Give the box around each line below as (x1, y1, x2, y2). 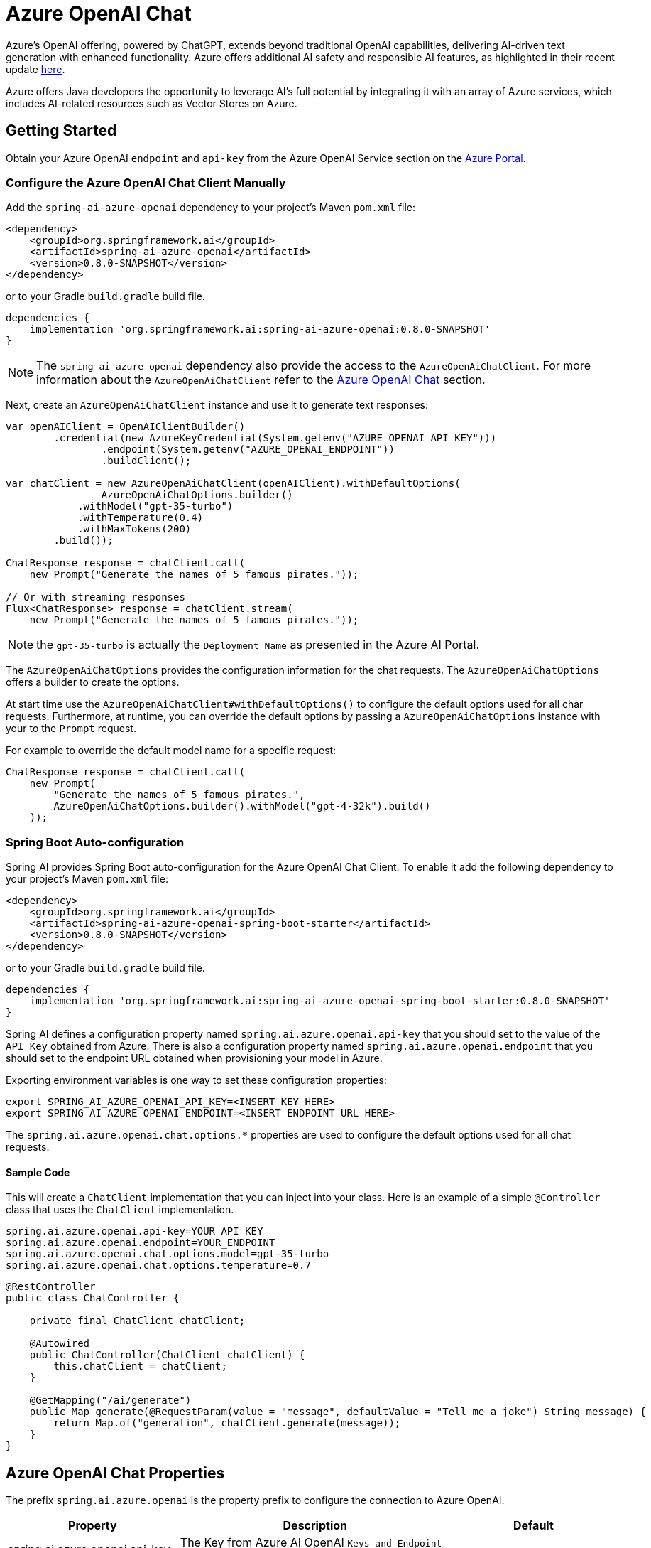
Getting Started (6, 122, 117, 140)
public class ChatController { (6, 1292, 180, 1304)
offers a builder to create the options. (6, 676, 180, 689)
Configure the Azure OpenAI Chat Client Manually (6, 175, 286, 190)
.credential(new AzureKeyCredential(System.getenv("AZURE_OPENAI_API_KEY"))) (53, 432, 497, 444)
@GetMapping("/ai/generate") (29, 1394, 192, 1407)
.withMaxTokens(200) (77, 523, 192, 535)
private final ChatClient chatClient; (29, 1315, 246, 1327)
